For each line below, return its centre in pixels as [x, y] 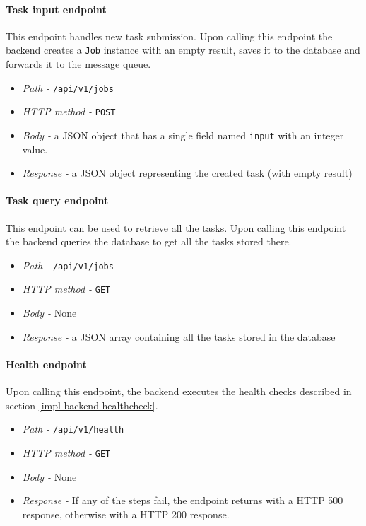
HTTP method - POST [69, 111]
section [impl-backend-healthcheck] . [82, 405]
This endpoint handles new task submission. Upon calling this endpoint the [169, 36]
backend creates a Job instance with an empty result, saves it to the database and [183, 50]
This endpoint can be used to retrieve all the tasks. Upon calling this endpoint [176, 227]
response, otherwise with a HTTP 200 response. [126, 514]
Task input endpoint [56, 9]
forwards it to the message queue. [78, 64]
